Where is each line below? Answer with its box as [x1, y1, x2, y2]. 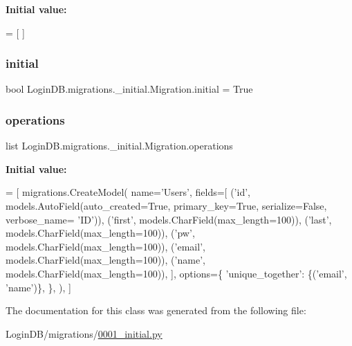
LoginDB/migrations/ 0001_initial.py [6, 326, 163, 340]
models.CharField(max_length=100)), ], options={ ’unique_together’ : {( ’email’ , [6, 266, 347, 280]
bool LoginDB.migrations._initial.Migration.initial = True [6, 82, 253, 96]
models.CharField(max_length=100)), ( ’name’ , [6, 253, 205, 267]
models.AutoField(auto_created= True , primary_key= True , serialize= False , [6, 199, 327, 212]
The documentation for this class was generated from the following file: [6, 303, 306, 318]
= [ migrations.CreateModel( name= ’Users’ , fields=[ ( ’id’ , [6, 185, 250, 199]
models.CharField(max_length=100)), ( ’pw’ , [6, 226, 195, 240]
